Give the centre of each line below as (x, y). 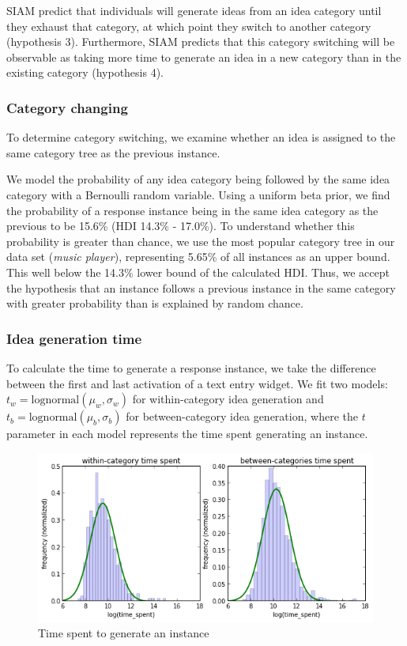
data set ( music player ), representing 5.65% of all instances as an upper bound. (198, 257)
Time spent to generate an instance (124, 633)
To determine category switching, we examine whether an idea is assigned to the (201, 137)
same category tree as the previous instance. (113, 152)
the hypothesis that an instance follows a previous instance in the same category (201, 287)
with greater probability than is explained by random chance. (155, 303)
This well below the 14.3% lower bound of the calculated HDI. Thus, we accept (198, 272)
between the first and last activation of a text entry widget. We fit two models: (197, 383)
